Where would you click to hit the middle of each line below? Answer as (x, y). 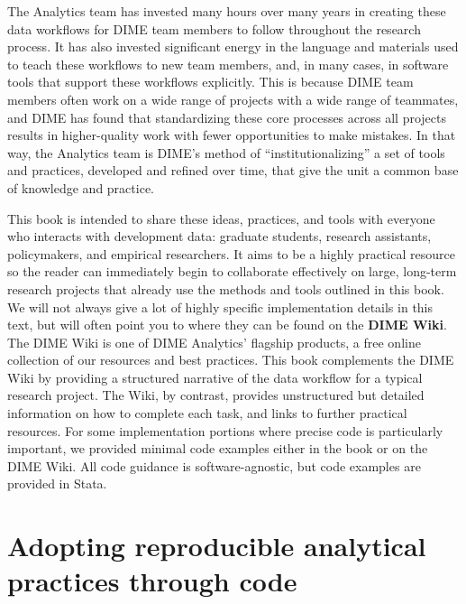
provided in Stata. (57, 483)
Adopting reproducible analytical (217, 546)
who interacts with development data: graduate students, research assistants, (219, 236)
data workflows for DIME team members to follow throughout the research (214, 28)
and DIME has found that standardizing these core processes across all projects (227, 117)
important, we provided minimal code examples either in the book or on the (218, 448)
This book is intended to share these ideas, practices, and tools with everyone (221, 218)
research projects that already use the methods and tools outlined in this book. (226, 288)
